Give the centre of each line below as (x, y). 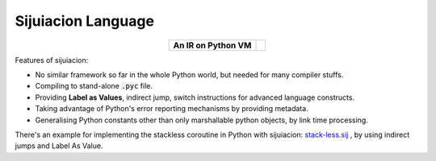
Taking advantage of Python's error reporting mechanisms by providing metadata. (172, 109)
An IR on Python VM (212, 45)
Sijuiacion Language (85, 21)
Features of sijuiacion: (52, 60)
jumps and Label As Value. (59, 146)
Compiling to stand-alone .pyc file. (94, 86)
